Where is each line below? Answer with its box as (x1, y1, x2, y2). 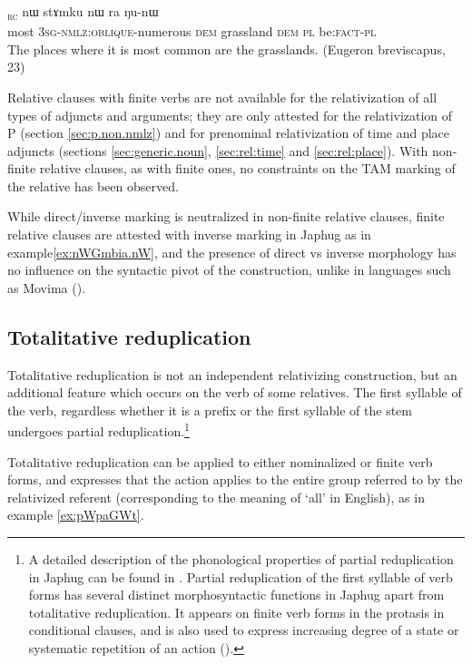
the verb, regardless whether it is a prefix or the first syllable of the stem (7, 400, 412, 419)
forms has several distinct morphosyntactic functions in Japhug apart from (28, 585, 445, 604)
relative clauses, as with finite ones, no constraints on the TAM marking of (39, 159, 456, 178)
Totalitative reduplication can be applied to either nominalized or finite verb (7, 452, 433, 471)
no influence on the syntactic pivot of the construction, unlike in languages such (7, 260, 451, 279)
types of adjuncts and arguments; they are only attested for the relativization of (7, 105, 453, 124)
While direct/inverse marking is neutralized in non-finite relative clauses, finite (7, 207, 445, 226)
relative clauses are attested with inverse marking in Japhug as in (7, 225, 371, 244)
